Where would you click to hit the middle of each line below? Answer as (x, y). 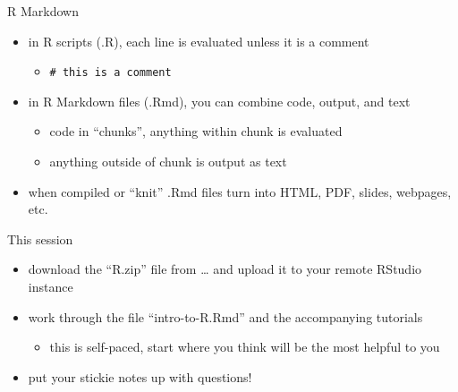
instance (51, 286)
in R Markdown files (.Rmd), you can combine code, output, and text (219, 101)
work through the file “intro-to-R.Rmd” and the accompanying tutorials (225, 316)
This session (40, 239)
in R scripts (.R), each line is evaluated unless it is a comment (199, 41)
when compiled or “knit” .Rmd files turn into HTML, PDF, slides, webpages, (240, 191)
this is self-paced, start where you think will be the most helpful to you (245, 347)
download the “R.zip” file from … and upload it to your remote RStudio (225, 269)
